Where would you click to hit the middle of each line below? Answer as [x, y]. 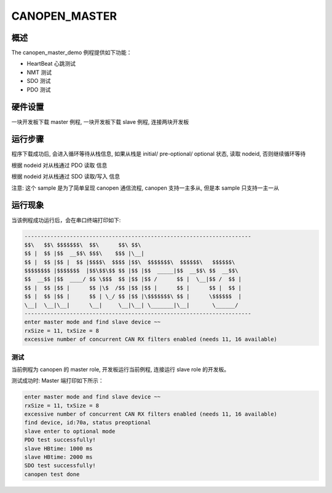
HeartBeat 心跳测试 [51, 64]
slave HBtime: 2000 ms [58, 457]
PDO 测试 [39, 90]
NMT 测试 [39, 72]
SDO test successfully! [60, 466]
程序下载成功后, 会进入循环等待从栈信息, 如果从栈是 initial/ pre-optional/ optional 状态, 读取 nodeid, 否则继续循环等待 [159, 154]
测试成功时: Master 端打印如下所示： [57, 381]
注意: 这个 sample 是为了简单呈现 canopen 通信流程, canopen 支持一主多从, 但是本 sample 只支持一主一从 [145, 188]
